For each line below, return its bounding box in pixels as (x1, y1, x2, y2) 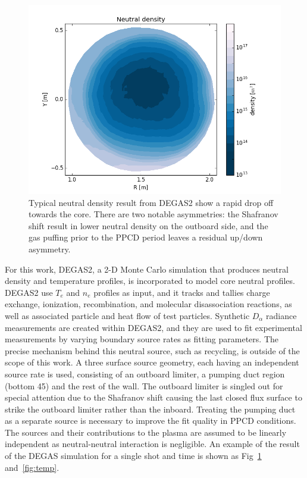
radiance (266, 309, 297, 321)
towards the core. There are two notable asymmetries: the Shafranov (29, 208, 278, 220)
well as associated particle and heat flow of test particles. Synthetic (5, 309, 250, 321)
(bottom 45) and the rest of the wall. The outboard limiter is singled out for (5, 379, 283, 392)
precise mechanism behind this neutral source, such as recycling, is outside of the (5, 344, 300, 357)
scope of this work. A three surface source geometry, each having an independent (5, 356, 299, 368)
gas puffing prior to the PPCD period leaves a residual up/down (29, 231, 263, 243)
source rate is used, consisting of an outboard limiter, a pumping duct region (5, 367, 285, 380)
